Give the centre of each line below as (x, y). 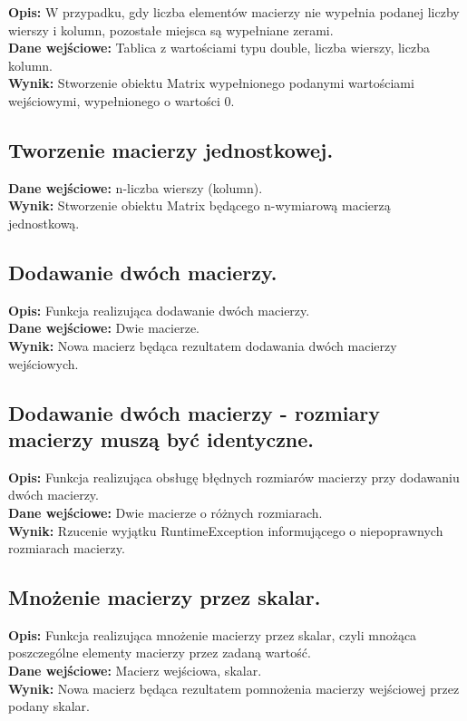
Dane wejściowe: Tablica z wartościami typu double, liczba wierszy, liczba (219, 48)
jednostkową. (44, 223)
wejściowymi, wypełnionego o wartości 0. (122, 100)
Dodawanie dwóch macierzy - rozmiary (194, 412)
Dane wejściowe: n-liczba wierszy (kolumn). (136, 187)
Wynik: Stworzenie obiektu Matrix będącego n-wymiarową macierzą (199, 205)
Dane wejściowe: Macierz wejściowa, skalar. (135, 671)
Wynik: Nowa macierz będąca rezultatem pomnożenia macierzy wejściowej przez (234, 688)
